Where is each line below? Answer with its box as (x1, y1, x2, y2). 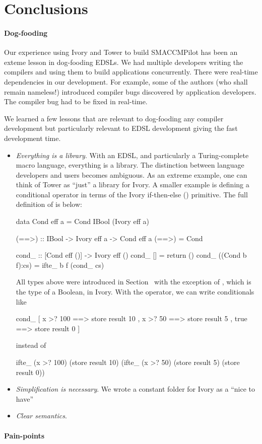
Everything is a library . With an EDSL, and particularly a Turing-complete (16, 150, 249, 160)
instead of (16, 340, 46, 350)
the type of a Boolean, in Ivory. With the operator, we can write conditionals (16, 286, 254, 297)
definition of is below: (16, 199, 82, 209)
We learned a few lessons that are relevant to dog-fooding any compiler (4, 113, 224, 123)
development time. (4, 132, 61, 143)
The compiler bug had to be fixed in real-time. (4, 96, 148, 107)
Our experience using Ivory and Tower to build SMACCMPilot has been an (4, 47, 238, 57)
